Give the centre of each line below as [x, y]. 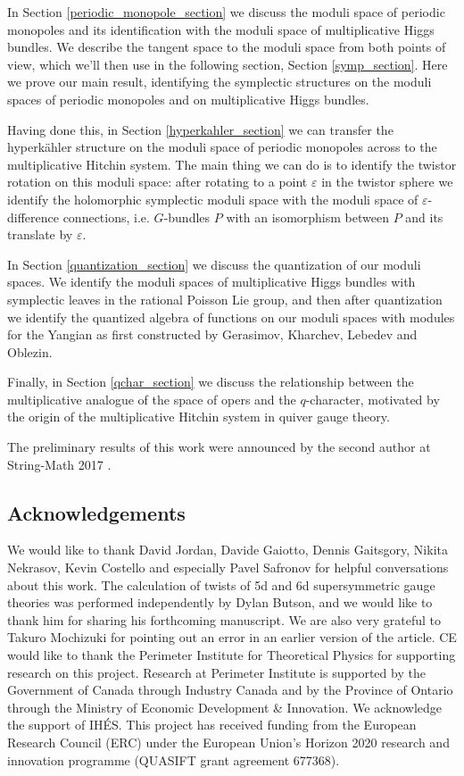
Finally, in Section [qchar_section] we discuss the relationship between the [211, 382]
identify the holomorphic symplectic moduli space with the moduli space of [213, 199]
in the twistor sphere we [387, 182]
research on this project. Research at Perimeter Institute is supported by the [216, 672]
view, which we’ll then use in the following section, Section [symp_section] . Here [228, 64]
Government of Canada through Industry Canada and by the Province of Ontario [230, 690]
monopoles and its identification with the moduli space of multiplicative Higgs [221, 29]
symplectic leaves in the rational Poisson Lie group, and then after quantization [225, 299]
